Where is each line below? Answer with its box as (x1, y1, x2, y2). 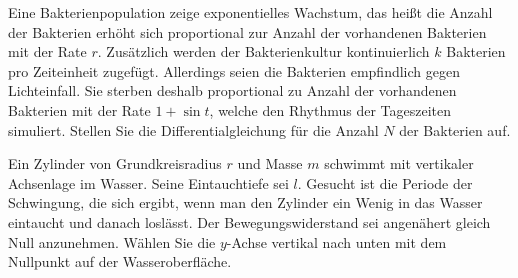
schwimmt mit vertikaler (324, 153, 474, 174)
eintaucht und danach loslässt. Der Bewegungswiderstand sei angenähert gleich (8, 211, 491, 232)
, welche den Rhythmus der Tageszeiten (209, 99, 452, 120)
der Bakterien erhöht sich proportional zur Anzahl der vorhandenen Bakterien (8, 21, 487, 42)
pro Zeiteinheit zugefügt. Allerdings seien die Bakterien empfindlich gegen (8, 60, 460, 81)
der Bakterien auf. (399, 119, 511, 140)
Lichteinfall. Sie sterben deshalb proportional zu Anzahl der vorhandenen (8, 80, 457, 101)
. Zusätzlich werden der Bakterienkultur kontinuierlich (97, 41, 430, 62)
